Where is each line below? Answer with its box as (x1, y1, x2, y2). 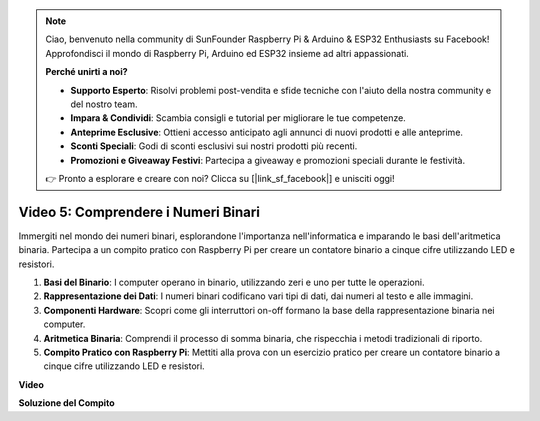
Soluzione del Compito (18, 397, 115, 409)
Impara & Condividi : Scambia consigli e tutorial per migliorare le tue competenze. (70, 112, 407, 124)
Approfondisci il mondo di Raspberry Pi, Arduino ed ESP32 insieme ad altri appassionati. (45, 47, 409, 59)
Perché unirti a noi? (45, 66, 129, 78)
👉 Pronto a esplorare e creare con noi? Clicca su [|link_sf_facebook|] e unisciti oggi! (45, 172, 395, 184)
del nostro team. (70, 98, 138, 110)
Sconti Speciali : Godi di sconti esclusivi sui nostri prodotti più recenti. (70, 140, 358, 152)
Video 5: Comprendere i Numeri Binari (18, 203, 260, 220)
